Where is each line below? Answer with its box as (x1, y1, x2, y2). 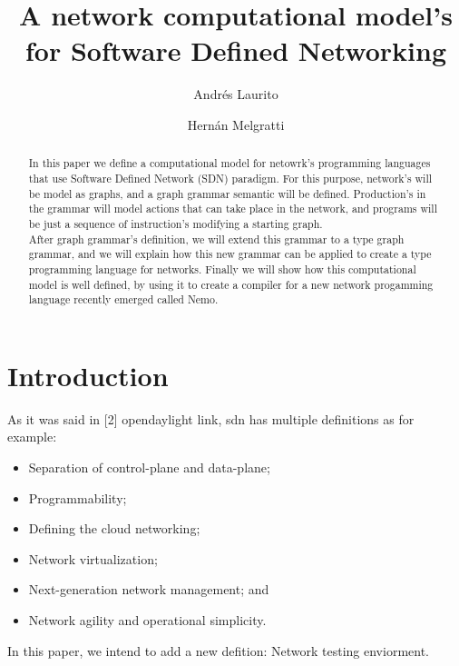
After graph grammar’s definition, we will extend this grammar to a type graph (28, 231, 405, 246)
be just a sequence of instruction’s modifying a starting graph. (28, 215, 323, 231)
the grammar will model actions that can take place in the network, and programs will (28, 201, 437, 216)
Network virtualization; (28, 549, 158, 568)
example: (7, 427, 57, 446)
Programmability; (28, 488, 127, 507)
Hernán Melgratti (187, 114, 285, 134)
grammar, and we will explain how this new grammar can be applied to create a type (28, 246, 432, 262)
